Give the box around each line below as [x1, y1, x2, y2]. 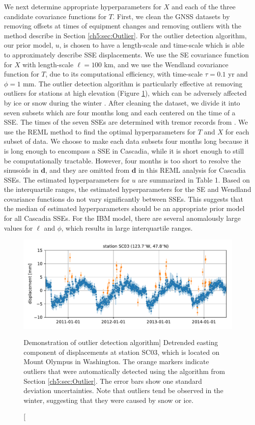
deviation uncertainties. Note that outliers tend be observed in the [24, 385, 224, 396]
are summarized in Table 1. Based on [138, 174, 250, 185]
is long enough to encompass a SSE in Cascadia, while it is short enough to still [4, 145, 244, 156]
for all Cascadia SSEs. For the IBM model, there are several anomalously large [4, 213, 241, 223]
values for [4, 222, 33, 233]
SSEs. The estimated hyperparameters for [4, 174, 130, 185]
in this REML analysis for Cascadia [138, 165, 246, 175]
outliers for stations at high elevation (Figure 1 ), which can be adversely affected [4, 88, 247, 98]
